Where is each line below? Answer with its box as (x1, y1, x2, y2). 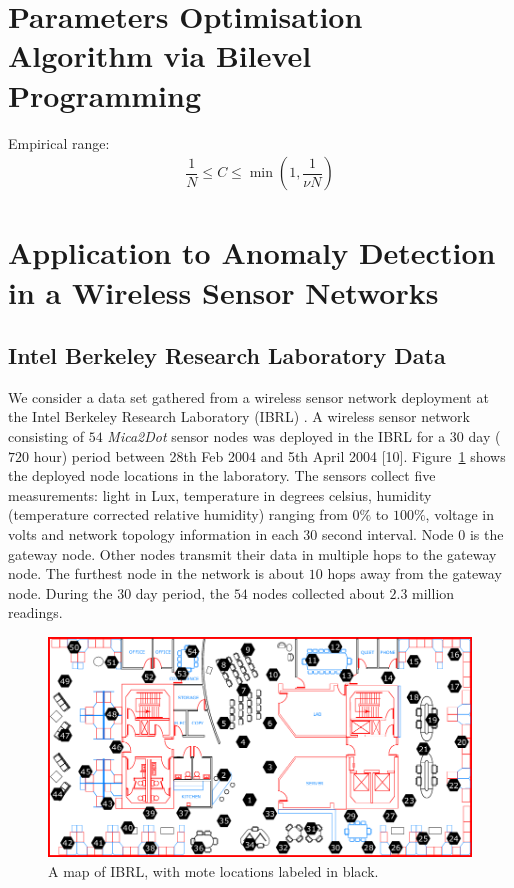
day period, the (135, 582, 230, 603)
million (412, 582, 455, 603)
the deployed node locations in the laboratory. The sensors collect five (8, 465, 436, 486)
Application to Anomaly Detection (8, 232, 496, 273)
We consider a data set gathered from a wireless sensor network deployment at (8, 386, 489, 407)
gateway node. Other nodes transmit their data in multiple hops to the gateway (8, 543, 497, 564)
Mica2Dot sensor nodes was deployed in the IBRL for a (107, 426, 446, 447)
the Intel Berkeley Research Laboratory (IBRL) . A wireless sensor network (8, 406, 470, 427)
